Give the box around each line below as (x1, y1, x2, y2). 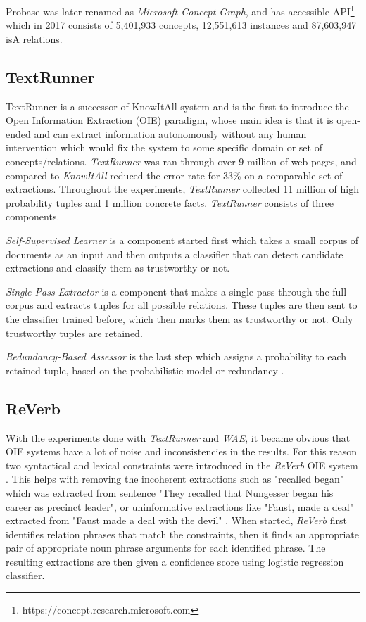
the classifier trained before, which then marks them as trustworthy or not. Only (6, 311, 353, 326)
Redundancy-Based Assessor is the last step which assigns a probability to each (6, 349, 347, 364)
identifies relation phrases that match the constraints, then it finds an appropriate (6, 526, 359, 541)
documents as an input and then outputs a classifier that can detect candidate (6, 246, 343, 261)
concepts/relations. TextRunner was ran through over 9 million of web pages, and (6, 154, 357, 169)
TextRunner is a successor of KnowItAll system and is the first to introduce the (6, 99, 349, 113)
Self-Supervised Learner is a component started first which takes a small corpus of (6, 232, 359, 247)
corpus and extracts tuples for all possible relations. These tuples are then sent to (6, 298, 358, 312)
